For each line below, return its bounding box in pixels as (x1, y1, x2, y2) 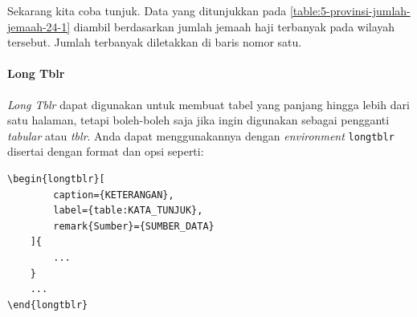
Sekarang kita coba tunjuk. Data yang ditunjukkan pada (7, 2, 287, 18)
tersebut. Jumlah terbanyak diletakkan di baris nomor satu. (7, 34, 302, 51)
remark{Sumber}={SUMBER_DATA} (53, 220, 215, 232)
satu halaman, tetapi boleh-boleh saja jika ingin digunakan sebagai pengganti (7, 112, 390, 128)
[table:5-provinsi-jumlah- (289, 2, 411, 18)
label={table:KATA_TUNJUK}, (53, 205, 203, 217)
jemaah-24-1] (7, 18, 71, 35)
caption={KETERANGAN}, (53, 189, 174, 201)
